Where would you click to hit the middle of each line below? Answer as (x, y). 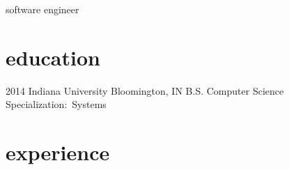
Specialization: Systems (56, 104)
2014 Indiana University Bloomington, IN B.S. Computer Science (145, 90)
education (53, 57)
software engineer (42, 9)
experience (58, 152)
